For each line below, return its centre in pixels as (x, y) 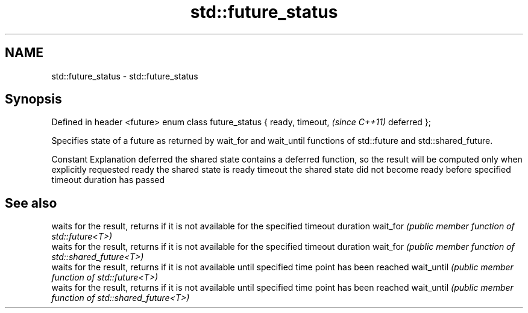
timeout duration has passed (108, 180)
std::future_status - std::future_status (125, 76)
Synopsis (33, 99)
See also (31, 203)
